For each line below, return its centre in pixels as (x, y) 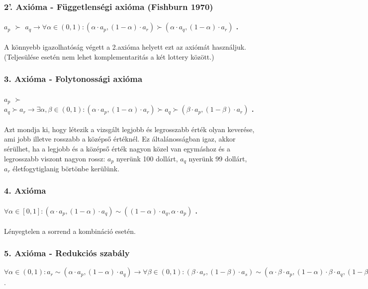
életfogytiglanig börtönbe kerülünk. (66, 168)
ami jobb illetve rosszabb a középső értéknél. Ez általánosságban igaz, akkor (120, 139)
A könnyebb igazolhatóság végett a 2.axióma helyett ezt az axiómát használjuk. (125, 47)
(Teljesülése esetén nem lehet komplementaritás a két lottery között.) (109, 56)
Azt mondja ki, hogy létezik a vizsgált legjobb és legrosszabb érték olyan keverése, (129, 129)
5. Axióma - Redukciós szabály (67, 253)
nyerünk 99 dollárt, (218, 158)
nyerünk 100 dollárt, (147, 158)
